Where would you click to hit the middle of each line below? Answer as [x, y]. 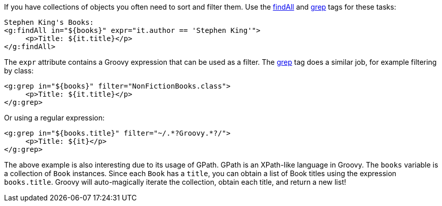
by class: [19, 71]
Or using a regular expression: [54, 118]
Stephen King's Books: [49, 22]
